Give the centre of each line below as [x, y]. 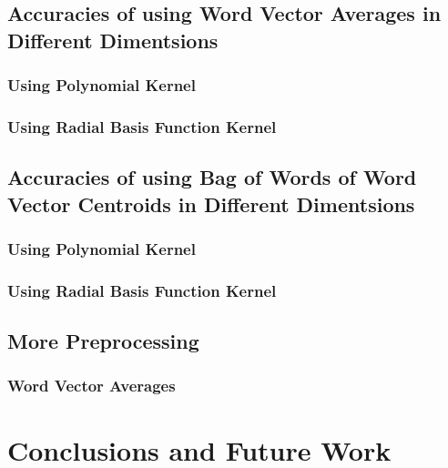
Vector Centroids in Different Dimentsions [211, 203]
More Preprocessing [103, 341]
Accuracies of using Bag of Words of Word [212, 177]
